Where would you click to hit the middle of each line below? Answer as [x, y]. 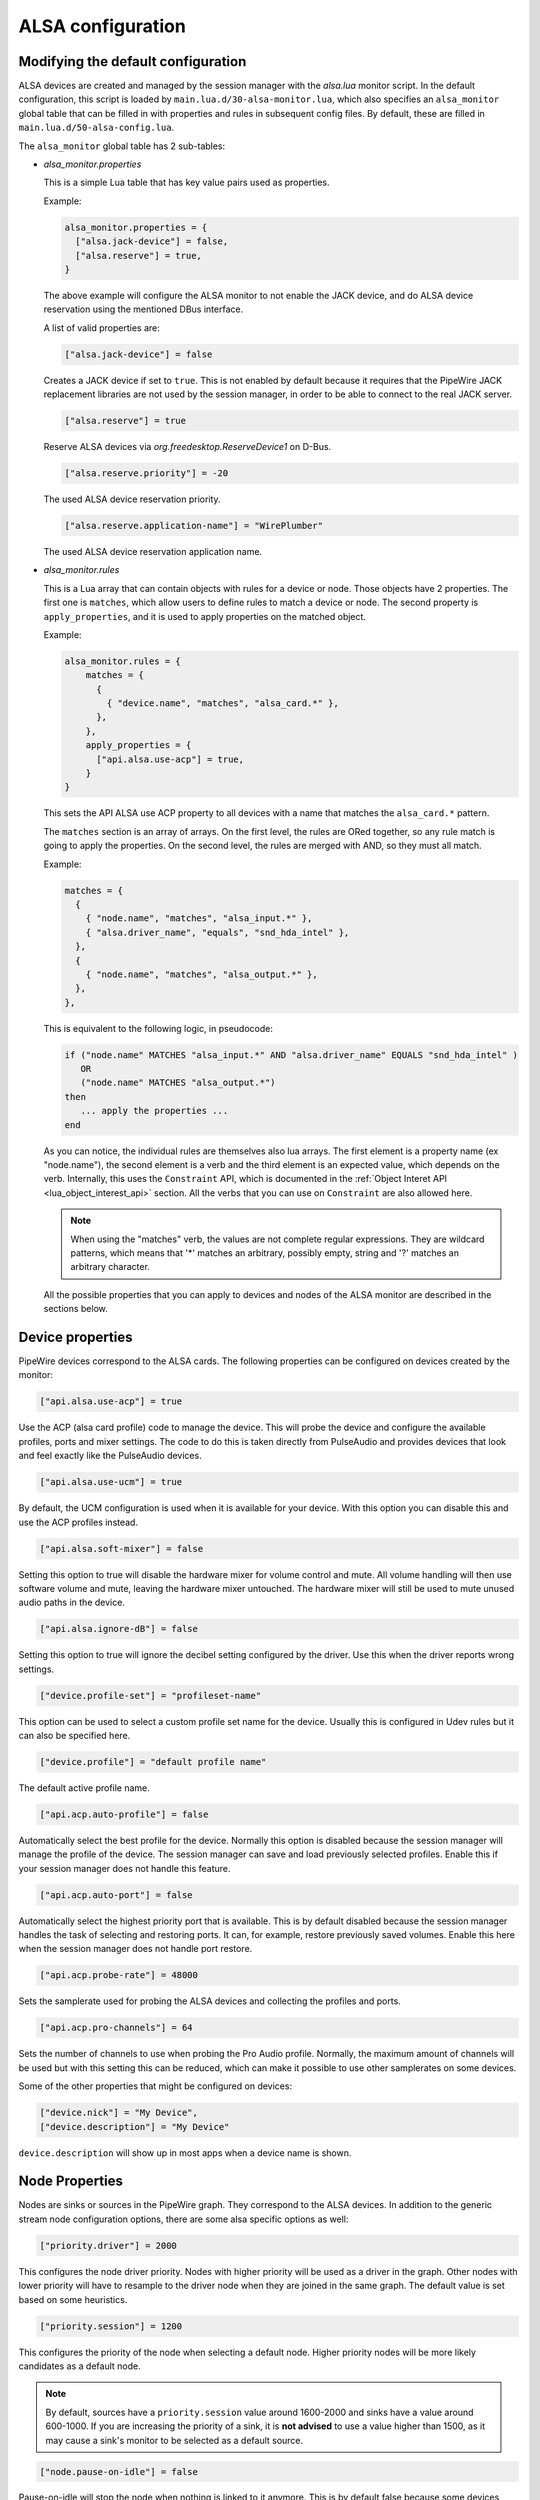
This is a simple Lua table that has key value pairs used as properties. [186, 182]
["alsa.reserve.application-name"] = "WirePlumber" [194, 525]
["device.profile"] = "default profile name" [153, 1761]
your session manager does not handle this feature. [124, 1868]
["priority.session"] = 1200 [111, 2326]
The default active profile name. [84, 1787]
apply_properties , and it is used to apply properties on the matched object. [205, 616]
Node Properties [71, 2181]
